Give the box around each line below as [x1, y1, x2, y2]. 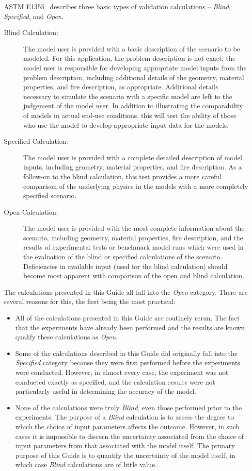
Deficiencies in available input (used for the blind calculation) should [23, 261, 228, 271]
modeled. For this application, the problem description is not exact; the [23, 53, 236, 63]
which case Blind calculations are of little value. [15, 459, 157, 470]
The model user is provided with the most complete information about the [23, 223, 245, 233]
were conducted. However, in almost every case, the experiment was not [15, 367, 229, 377]
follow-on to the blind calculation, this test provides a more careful [23, 171, 222, 181]
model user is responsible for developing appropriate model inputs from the [23, 62, 247, 72]
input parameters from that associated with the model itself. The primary [15, 440, 235, 451]
